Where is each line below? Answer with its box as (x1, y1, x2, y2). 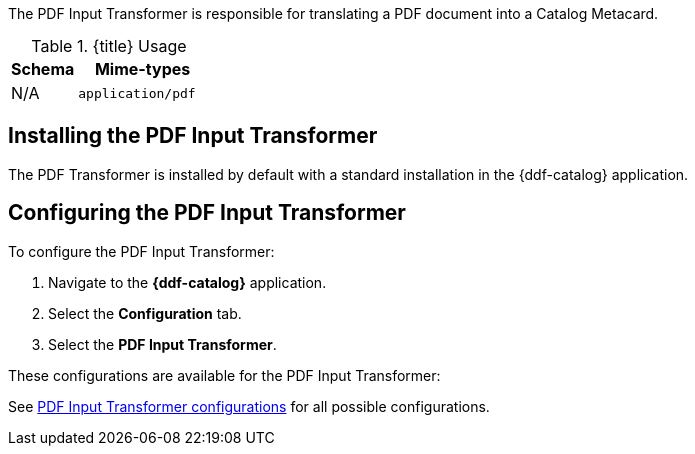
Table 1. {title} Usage (31, 36, 187, 56)
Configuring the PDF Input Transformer (8, 200, 406, 226)
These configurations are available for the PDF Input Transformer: (8, 366, 441, 384)
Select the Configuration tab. (48, 304, 242, 322)
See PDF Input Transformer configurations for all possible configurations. (8, 397, 490, 415)
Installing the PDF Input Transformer (8, 123, 378, 149)
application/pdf (78, 85, 196, 101)
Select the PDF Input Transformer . (48, 335, 277, 353)
